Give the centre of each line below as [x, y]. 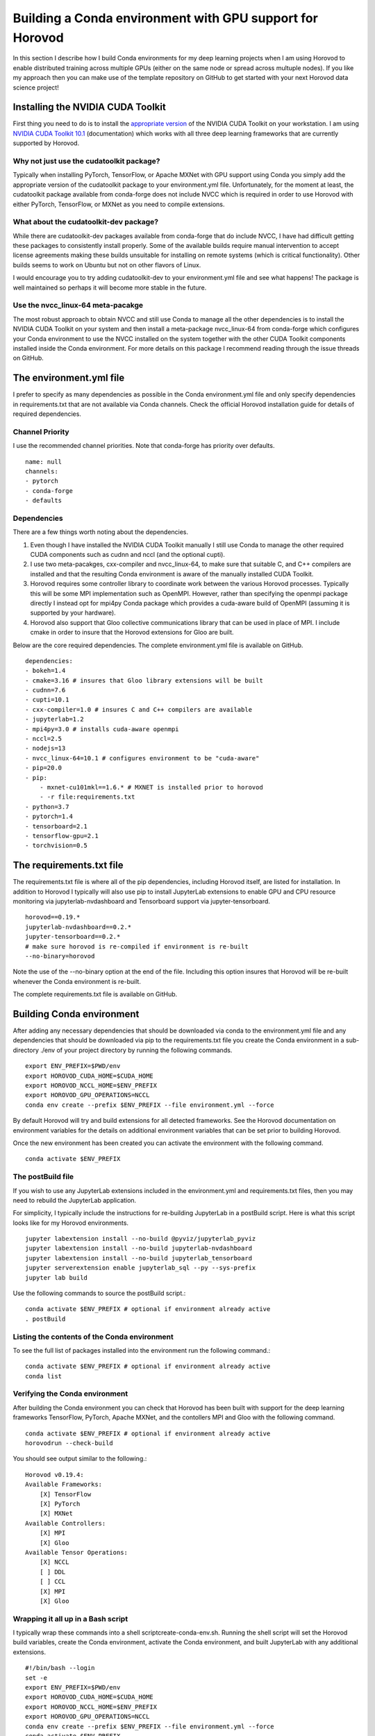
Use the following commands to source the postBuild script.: [99, 1293]
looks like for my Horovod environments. [70, 1223]
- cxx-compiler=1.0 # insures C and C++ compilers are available [139, 709]
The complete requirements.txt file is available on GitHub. [95, 994]
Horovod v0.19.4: [55, 1475]
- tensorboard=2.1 [57, 826]
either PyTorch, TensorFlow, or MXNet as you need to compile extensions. [119, 204]
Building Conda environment [76, 1014]
